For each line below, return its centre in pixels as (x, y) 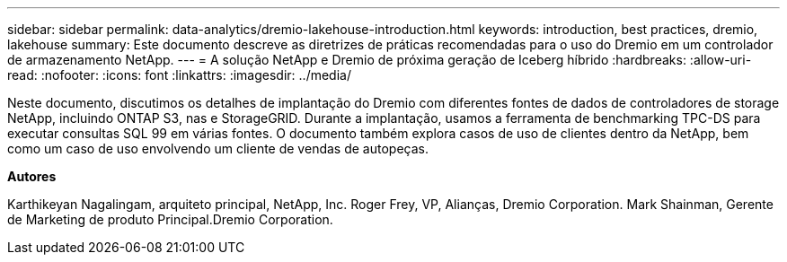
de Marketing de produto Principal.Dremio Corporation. (170, 219)
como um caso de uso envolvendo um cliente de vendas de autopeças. (218, 148)
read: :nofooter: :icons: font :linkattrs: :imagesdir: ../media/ (179, 75)
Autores (32, 176)
